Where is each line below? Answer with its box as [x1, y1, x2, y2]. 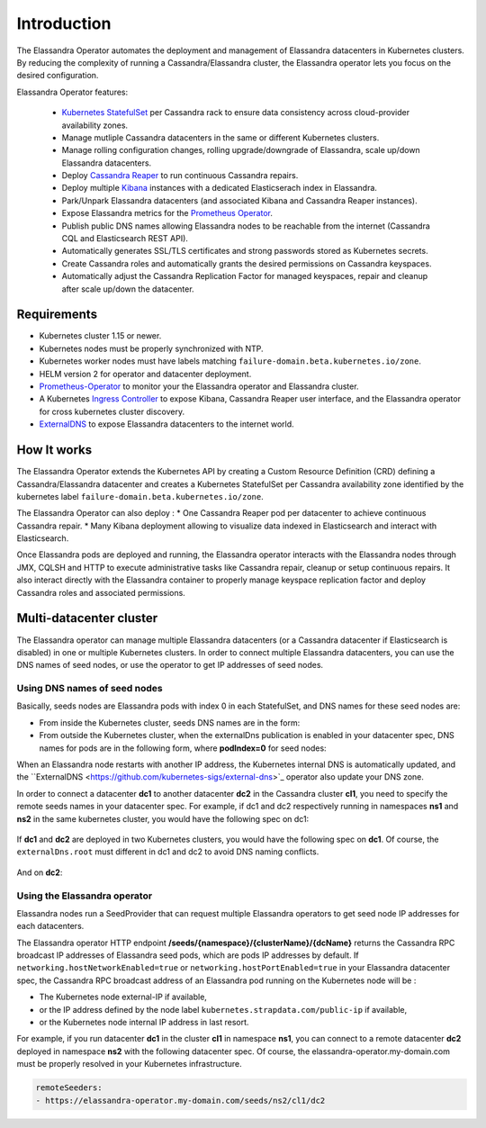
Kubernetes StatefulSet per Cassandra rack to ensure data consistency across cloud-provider [61, 107, 409, 118]
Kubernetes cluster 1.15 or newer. [39, 330, 162, 341]
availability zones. [61, 120, 129, 131]
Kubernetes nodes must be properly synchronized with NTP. [39, 343, 264, 354]
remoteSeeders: [35, 1083, 103, 1093]
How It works [16, 442, 93, 458]
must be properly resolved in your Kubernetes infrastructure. [16, 1059, 242, 1069]
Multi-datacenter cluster [16, 610, 158, 626]
